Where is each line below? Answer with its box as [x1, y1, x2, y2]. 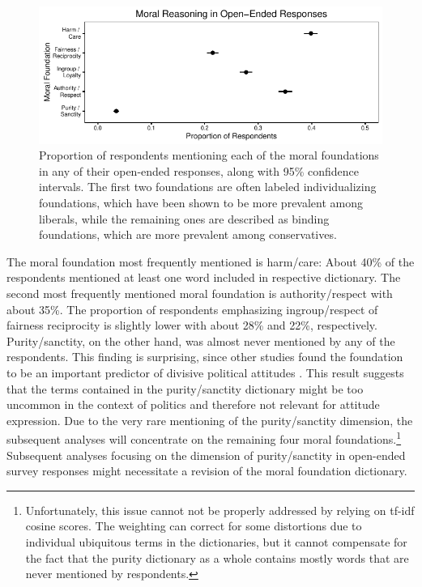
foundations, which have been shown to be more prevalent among [39, 194, 364, 211]
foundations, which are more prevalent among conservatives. [39, 226, 337, 243]
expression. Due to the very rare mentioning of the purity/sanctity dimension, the [6, 411, 413, 428]
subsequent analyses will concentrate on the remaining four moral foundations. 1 [6, 428, 402, 447]
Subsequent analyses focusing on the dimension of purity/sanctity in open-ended [6, 446, 406, 463]
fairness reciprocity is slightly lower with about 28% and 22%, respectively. [6, 317, 377, 334]
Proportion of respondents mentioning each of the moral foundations [39, 147, 379, 164]
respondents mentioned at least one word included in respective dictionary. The [6, 269, 401, 286]
